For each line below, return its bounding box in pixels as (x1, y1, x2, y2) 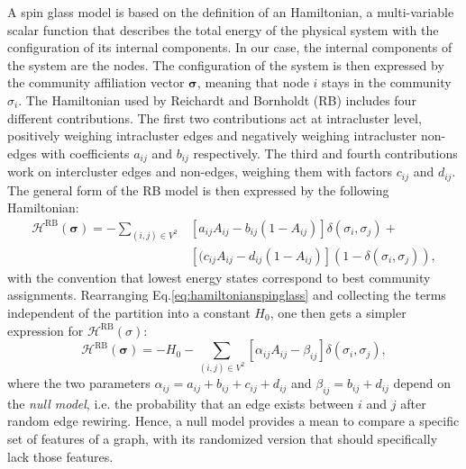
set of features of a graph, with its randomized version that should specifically (7, 429, 438, 448)
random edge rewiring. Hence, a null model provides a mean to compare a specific (7, 411, 460, 430)
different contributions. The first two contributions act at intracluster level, (7, 108, 422, 127)
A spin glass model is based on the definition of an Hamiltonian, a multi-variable (7, 3, 454, 21)
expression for (7, 320, 84, 339)
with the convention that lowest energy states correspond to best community (7, 267, 431, 286)
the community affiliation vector (7, 73, 185, 92)
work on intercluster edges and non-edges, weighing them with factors (7, 162, 393, 181)
